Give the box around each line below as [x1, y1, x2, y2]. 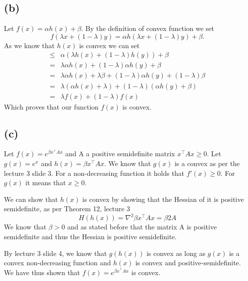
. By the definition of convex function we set [81, 23, 215, 33]
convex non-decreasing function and [4, 257, 111, 268]
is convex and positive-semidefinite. [135, 257, 241, 268]
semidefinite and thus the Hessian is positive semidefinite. [4, 231, 177, 241]
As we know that [4, 40, 55, 50]
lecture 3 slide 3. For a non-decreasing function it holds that [4, 168, 185, 178]
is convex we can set [79, 40, 140, 50]
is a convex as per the [174, 158, 240, 168]
